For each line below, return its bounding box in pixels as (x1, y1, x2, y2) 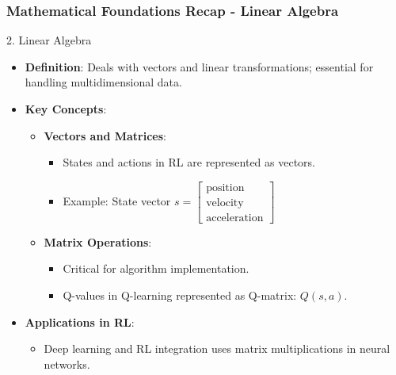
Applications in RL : (25, 313, 135, 330)
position (206, 182, 245, 193)
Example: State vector (63, 192, 171, 209)
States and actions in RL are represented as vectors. (63, 154, 316, 170)
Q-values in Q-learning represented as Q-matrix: (63, 287, 297, 304)
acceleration (206, 212, 264, 224)
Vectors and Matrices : (44, 127, 166, 143)
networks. (44, 355, 90, 372)
